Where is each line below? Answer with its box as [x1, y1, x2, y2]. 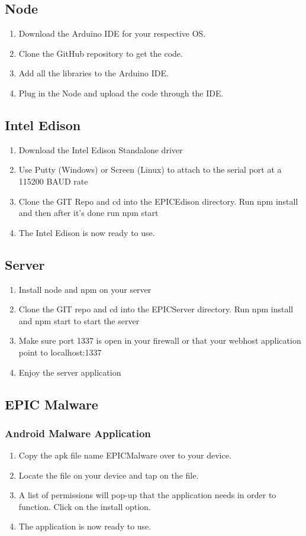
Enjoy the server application [18, 366, 121, 378]
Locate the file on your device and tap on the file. [18, 469, 199, 481]
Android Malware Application [5, 425, 151, 440]
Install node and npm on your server [18, 283, 152, 295]
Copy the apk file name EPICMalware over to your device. [18, 449, 231, 461]
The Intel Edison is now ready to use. [18, 226, 155, 238]
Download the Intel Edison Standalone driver [18, 143, 183, 156]
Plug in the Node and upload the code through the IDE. [18, 86, 224, 99]
